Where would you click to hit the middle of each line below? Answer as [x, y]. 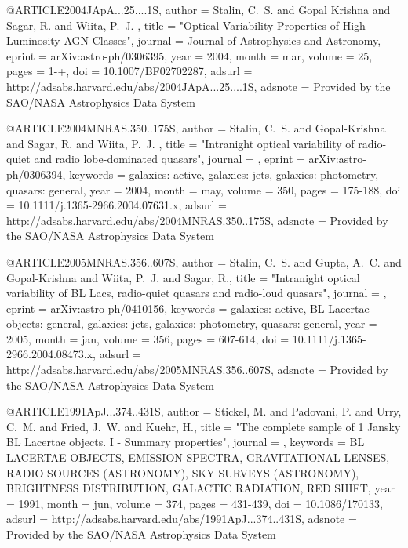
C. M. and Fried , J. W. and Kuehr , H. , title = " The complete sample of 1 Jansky [204, 426]
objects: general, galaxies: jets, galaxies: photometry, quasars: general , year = [192, 323]
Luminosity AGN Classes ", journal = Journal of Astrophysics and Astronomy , [194, 40]
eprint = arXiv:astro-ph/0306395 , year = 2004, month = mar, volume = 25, [189, 55]
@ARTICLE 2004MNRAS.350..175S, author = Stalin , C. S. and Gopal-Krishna [196, 128]
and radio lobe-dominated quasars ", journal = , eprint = [169, 159]
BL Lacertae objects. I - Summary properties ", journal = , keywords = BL [186, 442]
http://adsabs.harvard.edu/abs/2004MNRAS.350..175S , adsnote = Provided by [197, 220]
